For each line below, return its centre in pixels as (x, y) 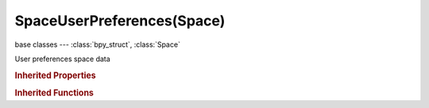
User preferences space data (62, 59)
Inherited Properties (56, 75)
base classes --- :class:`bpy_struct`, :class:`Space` (97, 44)
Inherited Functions (54, 93)
